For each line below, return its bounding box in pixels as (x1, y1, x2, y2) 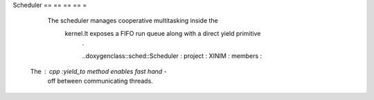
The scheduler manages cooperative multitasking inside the (47, 17, 218, 25)
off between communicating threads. (47, 77, 154, 86)
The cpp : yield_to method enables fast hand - (30, 67, 167, 75)
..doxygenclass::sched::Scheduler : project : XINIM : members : (82, 52, 262, 60)
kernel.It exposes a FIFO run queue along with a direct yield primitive (64, 29, 261, 37)
